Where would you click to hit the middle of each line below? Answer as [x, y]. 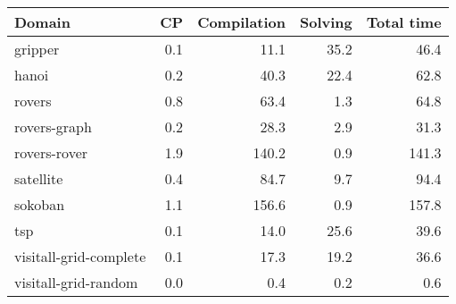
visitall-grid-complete [80, 256]
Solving [326, 22]
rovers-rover [51, 152]
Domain [42, 22]
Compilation [242, 22]
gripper [37, 49]
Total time [404, 22]
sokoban [40, 204]
